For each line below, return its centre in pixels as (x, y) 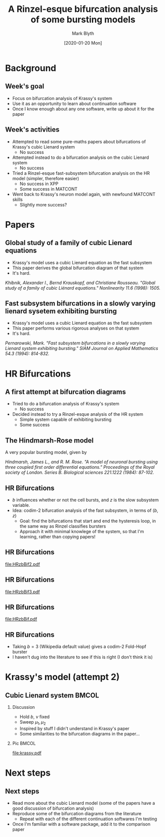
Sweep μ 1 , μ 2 (33, 723)
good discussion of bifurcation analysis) (53, 808)
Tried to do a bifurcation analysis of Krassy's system (66, 404)
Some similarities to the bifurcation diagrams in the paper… (80, 734)
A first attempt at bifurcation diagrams (65, 392)
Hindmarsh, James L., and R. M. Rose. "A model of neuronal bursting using (82, 462)
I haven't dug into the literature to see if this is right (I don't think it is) (82, 657)
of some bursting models (83, 20)
